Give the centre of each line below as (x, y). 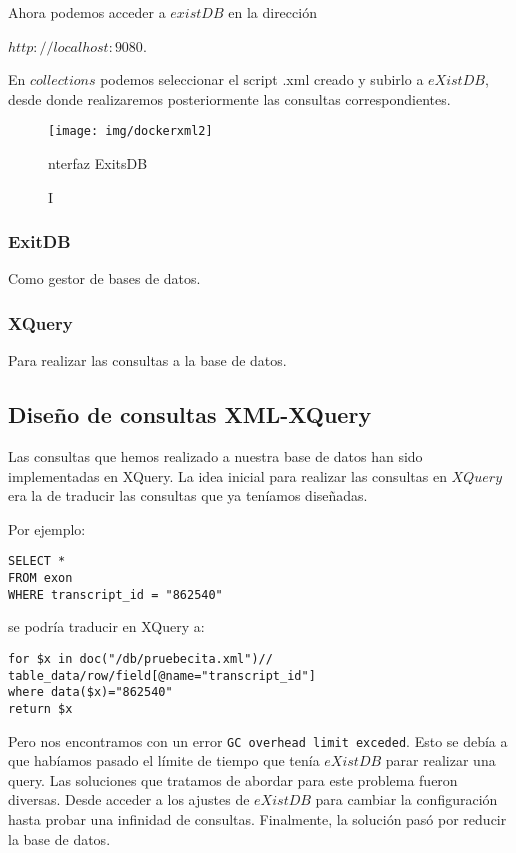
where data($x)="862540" (90, 692)
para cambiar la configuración (406, 799)
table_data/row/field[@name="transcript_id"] (162, 675)
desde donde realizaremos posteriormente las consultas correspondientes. (229, 98)
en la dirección (272, 12)
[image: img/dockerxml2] (130, 131)
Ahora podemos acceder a (87, 12)
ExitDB (39, 241)
